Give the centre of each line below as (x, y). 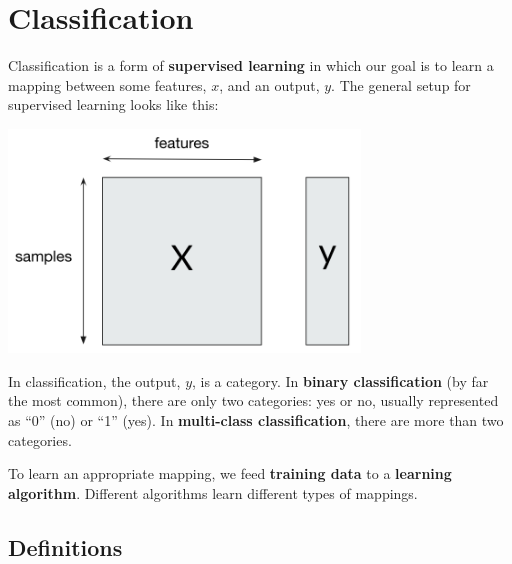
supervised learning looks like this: (113, 104)
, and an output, (269, 84)
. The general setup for (401, 84)
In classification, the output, (94, 380)
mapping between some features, (107, 84)
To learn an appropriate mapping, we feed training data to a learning (230, 473)
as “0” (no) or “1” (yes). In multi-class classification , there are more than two (256, 419)
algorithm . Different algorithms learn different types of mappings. (213, 492)
